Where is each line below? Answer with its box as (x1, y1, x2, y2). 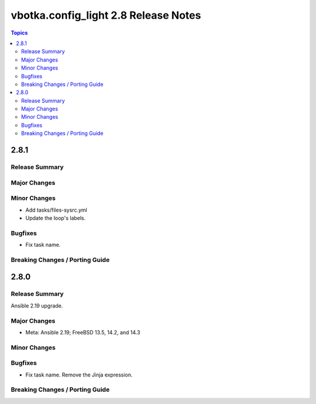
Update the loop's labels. (25, 214, 86, 222)
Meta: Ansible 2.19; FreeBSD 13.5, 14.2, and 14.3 (25, 329, 140, 336)
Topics (11, 29, 28, 36)
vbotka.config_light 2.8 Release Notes (11, 9, 201, 22)
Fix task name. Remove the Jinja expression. (25, 371, 133, 378)
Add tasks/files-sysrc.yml (25, 206, 87, 213)
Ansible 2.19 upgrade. (11, 302, 63, 309)
